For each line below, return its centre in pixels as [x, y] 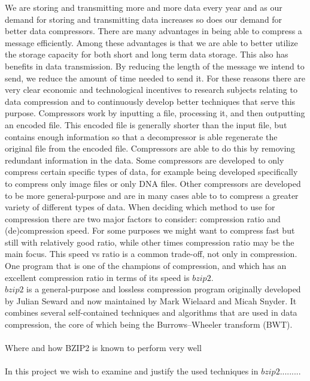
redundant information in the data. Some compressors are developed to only [145, 160]
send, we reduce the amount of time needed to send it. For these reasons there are [155, 78]
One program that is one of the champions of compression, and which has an [146, 266]
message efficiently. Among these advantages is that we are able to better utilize [151, 42]
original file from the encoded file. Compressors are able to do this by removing [150, 148]
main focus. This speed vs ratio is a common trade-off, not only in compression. [151, 254]
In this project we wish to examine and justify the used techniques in [132, 371]
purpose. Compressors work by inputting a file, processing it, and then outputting [155, 113]
